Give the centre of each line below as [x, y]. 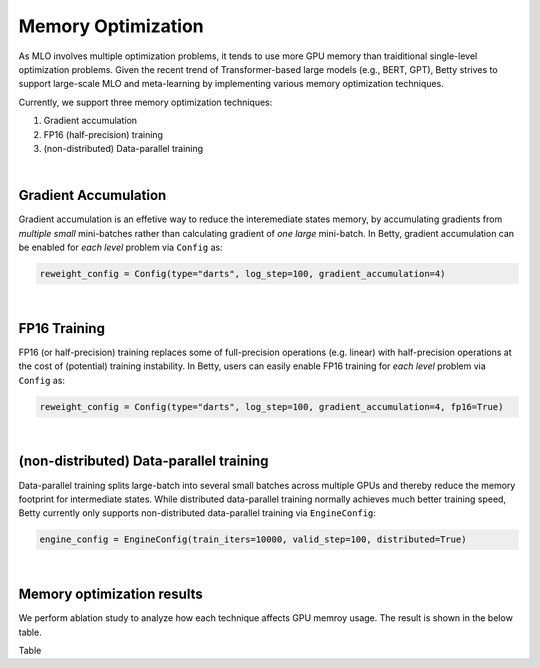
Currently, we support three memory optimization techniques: [145, 102]
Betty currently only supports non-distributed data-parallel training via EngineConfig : [197, 513]
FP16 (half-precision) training [103, 134]
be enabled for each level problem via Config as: [121, 247]
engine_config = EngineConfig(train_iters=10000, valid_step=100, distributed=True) [253, 539]
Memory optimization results [111, 594]
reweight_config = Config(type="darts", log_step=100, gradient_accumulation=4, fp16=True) [271, 406]
